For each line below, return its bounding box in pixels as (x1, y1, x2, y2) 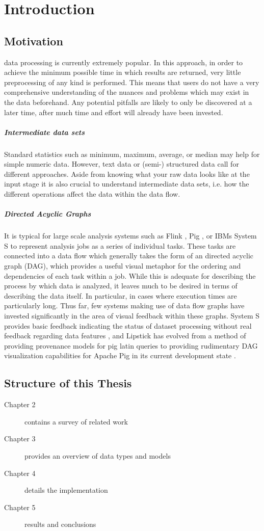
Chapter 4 (4, 467, 36, 478)
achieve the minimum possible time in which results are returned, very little (4, 67, 241, 77)
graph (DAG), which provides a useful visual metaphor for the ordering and (4, 260, 241, 271)
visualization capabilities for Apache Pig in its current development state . (4, 350, 236, 361)
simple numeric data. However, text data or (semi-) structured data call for (4, 158, 239, 169)
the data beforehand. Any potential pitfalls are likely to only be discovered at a (4, 96, 252, 107)
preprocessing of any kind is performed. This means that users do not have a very (4, 76, 259, 87)
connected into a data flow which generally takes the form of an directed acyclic (4, 250, 253, 261)
